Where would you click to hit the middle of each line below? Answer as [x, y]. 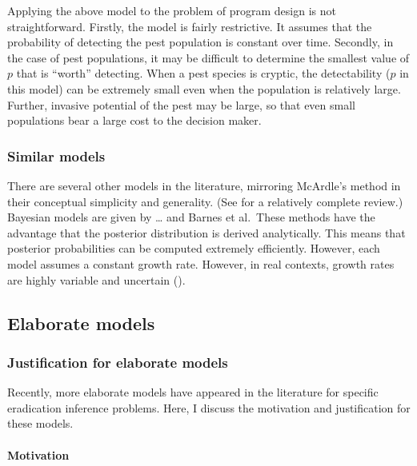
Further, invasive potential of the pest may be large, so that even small [181, 104]
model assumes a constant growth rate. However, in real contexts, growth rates [201, 263]
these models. [40, 423]
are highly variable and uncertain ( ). [96, 279]
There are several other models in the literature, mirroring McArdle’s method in [204, 185]
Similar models [56, 155]
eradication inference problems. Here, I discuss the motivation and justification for [209, 407]
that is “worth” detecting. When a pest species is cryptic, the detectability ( [203, 73]
